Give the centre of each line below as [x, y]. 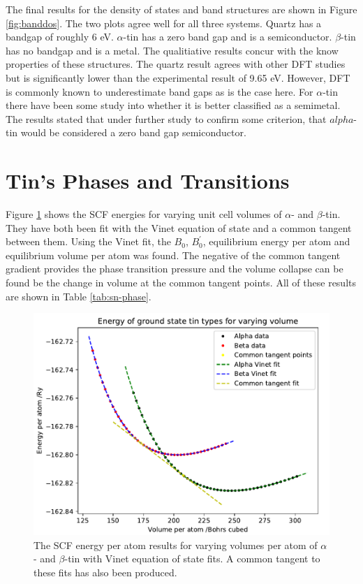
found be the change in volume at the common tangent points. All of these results [181, 283]
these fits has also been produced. [105, 572]
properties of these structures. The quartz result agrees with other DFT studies [176, 64]
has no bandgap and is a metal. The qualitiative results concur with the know [172, 50]
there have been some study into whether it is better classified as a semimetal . [173, 105]
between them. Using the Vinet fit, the [88, 241]
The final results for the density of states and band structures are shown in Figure [181, 9]
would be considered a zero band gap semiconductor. [133, 132]
